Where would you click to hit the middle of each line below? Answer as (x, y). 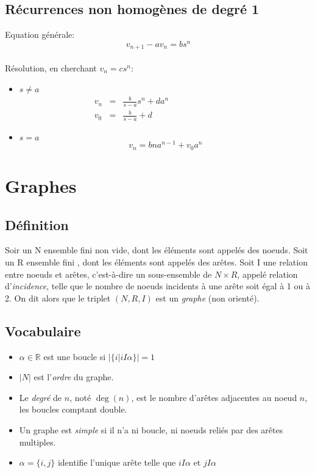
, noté (80, 397)
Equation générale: (40, 34)
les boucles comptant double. (73, 409)
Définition (37, 224)
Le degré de (41, 397)
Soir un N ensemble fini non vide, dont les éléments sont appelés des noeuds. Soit (157, 250)
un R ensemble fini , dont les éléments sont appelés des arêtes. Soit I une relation (156, 262)
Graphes (41, 185)
